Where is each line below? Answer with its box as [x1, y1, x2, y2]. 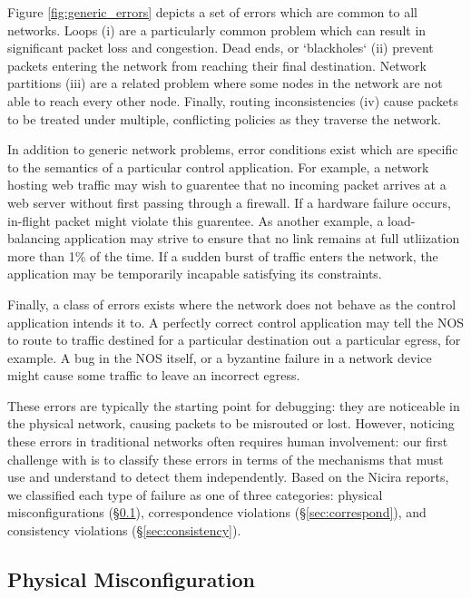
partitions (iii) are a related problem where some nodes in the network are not [7, 74, 443, 93]
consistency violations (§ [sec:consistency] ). [7, 521, 241, 540]
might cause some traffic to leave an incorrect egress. [7, 366, 300, 385]
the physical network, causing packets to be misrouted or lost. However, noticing [7, 414, 455, 433]
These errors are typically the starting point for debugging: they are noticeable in [7, 396, 460, 415]
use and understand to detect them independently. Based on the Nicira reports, [7, 467, 449, 486]
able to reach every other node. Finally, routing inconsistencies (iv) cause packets [7, 91, 458, 110]
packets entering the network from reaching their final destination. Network [7, 55, 427, 74]
